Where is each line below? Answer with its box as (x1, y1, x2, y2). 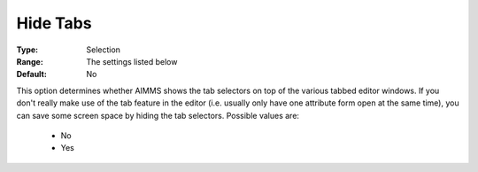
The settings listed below (86, 56, 178, 66)
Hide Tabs (16, 13, 92, 33)
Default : (16, 69, 48, 80)
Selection (86, 44, 121, 55)
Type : (16, 44, 39, 55)
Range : (16, 56, 43, 66)
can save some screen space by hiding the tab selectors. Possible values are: (16, 110, 300, 121)
